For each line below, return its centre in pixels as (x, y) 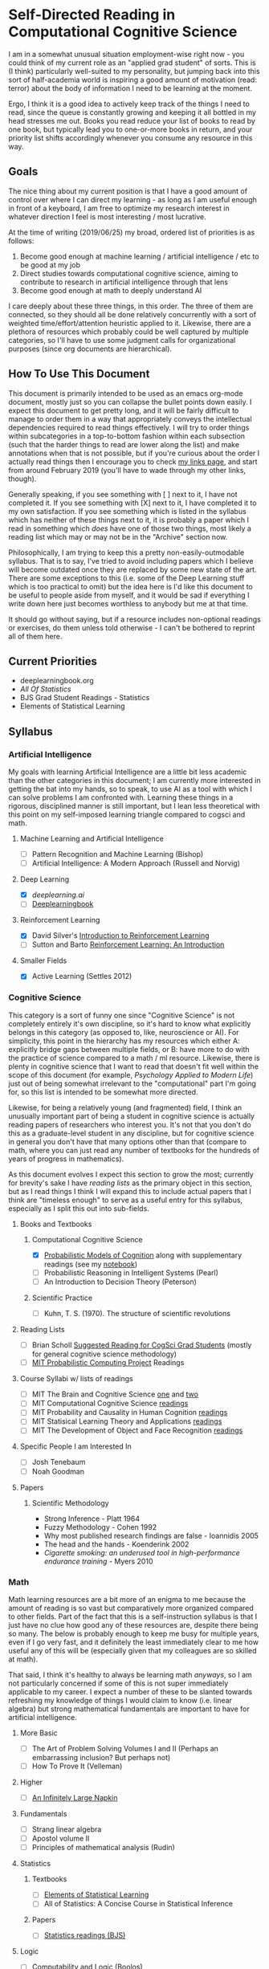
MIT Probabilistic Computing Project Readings (108, 1363)
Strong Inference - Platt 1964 (92, 1519)
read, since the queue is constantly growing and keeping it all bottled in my (132, 112)
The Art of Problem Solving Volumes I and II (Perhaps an (125, 1748)
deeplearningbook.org (57, 681)
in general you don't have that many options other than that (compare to (128, 1141)
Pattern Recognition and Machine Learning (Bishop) (118, 854)
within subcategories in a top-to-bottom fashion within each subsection (127, 436)
